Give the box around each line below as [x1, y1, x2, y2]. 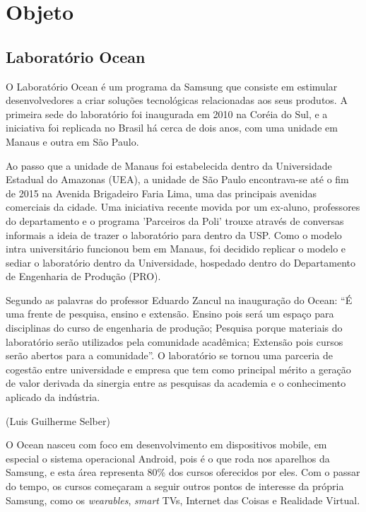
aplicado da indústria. [6, 390, 100, 405]
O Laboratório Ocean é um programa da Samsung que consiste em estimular [6, 78, 338, 93]
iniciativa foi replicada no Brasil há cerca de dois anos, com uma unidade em [6, 120, 338, 135]
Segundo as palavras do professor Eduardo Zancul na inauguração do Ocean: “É [6, 292, 353, 307]
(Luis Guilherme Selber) [6, 413, 110, 428]
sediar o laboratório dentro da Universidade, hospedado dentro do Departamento [6, 255, 356, 269]
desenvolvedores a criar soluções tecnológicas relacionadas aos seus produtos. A [6, 93, 348, 107]
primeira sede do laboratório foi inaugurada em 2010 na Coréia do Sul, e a [6, 106, 328, 121]
